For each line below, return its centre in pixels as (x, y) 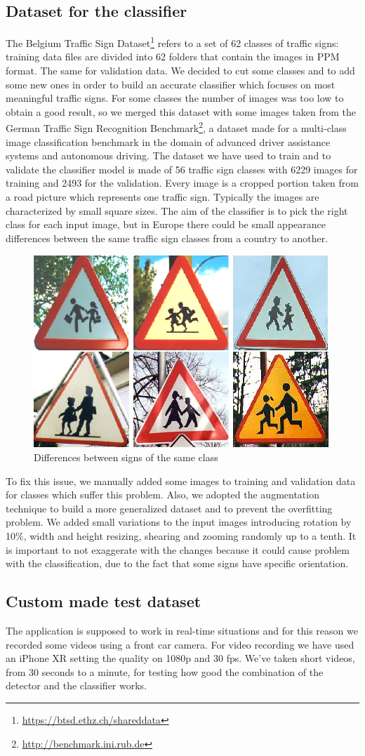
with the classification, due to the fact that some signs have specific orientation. (177, 563)
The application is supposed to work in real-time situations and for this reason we (182, 630)
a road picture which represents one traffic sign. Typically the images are (162, 197)
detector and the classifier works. (76, 685)
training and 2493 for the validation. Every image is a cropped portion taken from (182, 183)
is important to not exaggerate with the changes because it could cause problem (178, 549)
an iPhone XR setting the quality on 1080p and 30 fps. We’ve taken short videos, (180, 658)
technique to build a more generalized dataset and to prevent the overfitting (169, 508)
